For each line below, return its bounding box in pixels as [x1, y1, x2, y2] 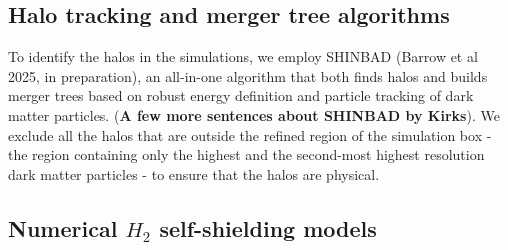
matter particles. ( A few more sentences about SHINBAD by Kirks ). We [8, 104, 500, 125]
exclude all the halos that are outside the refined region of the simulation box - [8, 124, 492, 145]
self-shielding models [159, 212, 377, 243]
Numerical [8, 212, 118, 243]
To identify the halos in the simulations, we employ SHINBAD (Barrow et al [8, 46, 478, 67]
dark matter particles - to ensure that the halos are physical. [8, 163, 380, 184]
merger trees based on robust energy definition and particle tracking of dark [8, 85, 474, 106]
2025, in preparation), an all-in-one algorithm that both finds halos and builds [8, 65, 488, 86]
